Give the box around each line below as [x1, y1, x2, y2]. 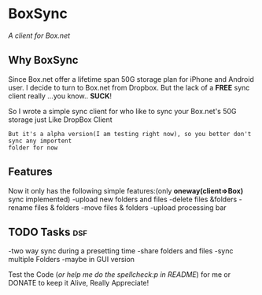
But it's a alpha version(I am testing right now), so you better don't [8, 130, 252, 138]
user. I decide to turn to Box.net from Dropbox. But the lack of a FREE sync [8, 83, 250, 92]
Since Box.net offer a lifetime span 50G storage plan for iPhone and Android [8, 74, 254, 83]
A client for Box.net [8, 31, 71, 40]
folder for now [8, 143, 58, 152]
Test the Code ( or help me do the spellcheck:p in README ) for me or [8, 270, 231, 279]
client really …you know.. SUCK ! [8, 91, 113, 101]
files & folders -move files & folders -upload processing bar [34, 202, 227, 212]
